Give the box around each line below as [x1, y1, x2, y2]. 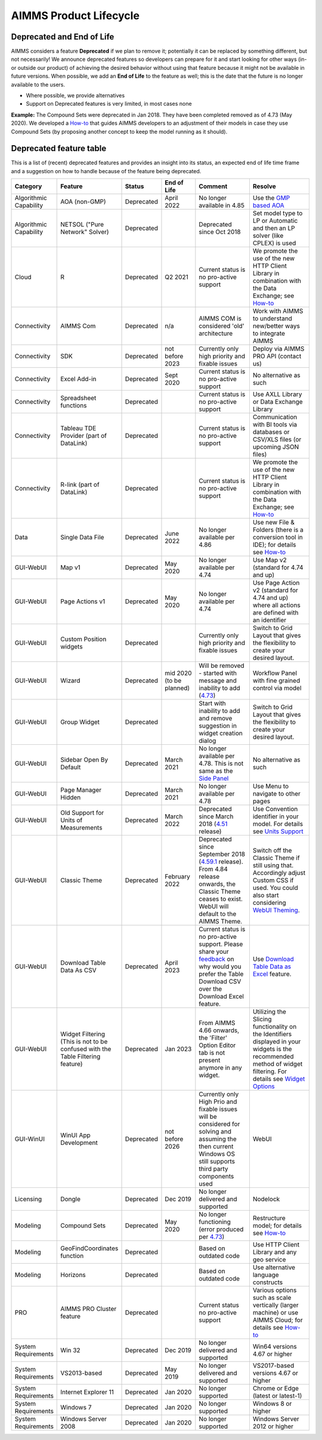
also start [252, 891, 280, 899]
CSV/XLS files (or [252, 435, 302, 444]
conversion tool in [252, 533, 304, 542]
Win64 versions [252, 1343, 298, 1351]
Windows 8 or [252, 1399, 292, 1408]
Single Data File [60, 533, 104, 542]
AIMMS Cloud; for [252, 1316, 304, 1324]
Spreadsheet [60, 394, 97, 403]
